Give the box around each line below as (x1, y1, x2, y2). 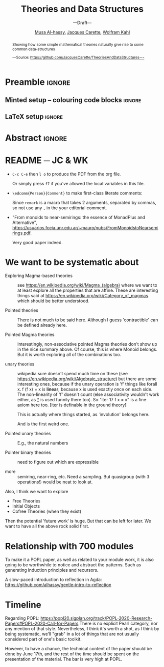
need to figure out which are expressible (17, 459, 99, 465)
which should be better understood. (17, 298, 90, 304)
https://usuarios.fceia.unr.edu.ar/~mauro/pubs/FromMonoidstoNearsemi (12, 224, 159, 230)
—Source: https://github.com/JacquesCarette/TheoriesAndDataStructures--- (12, 55, 145, 60)
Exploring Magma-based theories (5, 273, 73, 278)
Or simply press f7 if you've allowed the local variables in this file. (12, 180, 145, 186)
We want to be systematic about (5, 256, 139, 268)
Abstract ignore (5, 132, 67, 143)
